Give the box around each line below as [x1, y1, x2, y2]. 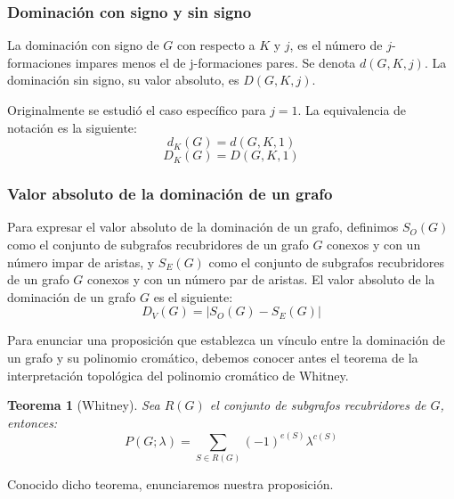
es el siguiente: [153, 287, 233, 306]
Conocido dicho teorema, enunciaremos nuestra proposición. [7, 475, 334, 494]
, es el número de [289, 36, 383, 54]
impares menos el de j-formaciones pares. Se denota [75, 53, 356, 71]
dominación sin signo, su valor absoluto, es [7, 70, 239, 89]
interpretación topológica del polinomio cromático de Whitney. [7, 365, 349, 384]
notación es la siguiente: [7, 118, 137, 136]
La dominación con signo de [7, 36, 159, 54]
